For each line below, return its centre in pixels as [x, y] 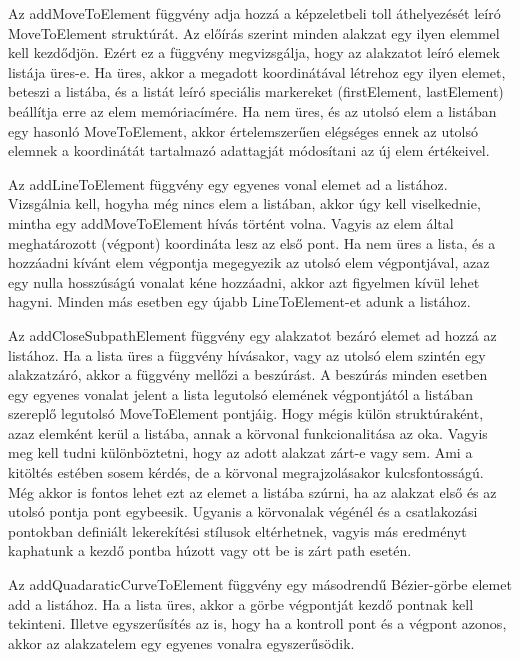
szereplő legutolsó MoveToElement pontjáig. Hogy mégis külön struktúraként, [246, 413]
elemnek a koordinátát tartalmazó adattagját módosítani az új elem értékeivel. [249, 150]
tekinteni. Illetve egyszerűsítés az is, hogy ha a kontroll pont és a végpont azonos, [257, 623]
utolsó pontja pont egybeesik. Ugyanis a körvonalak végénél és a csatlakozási [243, 511]
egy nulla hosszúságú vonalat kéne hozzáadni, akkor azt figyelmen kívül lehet [244, 281]
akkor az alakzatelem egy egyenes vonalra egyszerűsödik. [181, 642]
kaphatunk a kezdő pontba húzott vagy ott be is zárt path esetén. [210, 550]
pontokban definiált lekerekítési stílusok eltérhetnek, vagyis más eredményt [237, 530]
